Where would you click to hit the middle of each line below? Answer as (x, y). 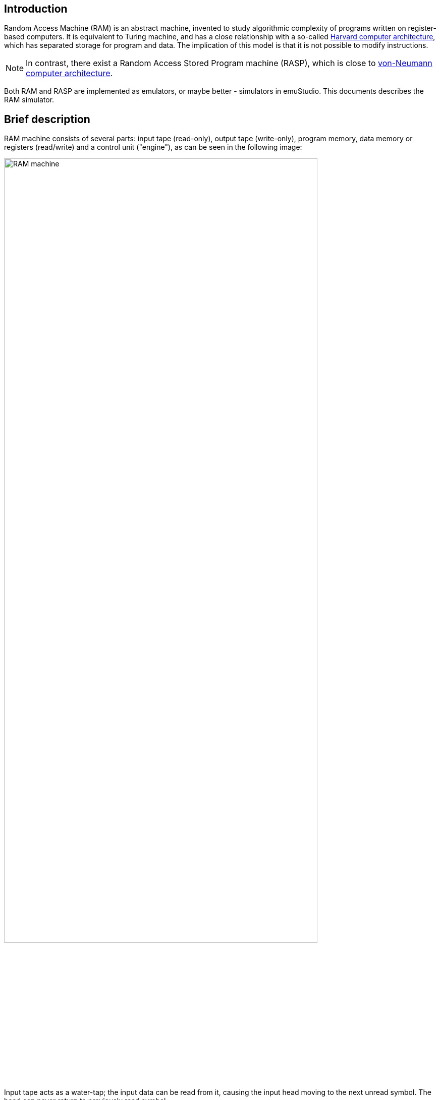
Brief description (47, 119)
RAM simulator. (29, 100)
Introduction (36, 9)
